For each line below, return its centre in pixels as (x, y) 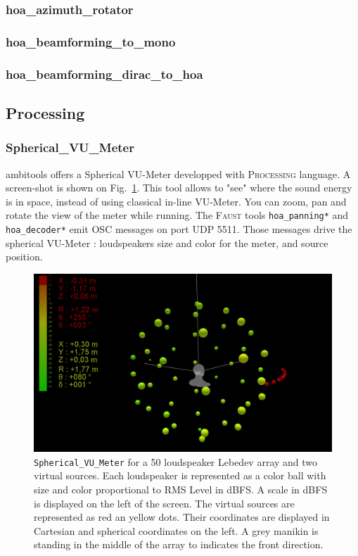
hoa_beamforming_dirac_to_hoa (104, 74)
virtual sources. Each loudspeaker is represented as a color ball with (180, 475)
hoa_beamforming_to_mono (91, 41)
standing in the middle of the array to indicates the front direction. (179, 544)
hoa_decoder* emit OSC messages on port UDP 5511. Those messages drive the (179, 228)
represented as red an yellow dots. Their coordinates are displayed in (182, 517)
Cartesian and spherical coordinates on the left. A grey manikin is (176, 530)
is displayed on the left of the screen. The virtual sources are (164, 503)
